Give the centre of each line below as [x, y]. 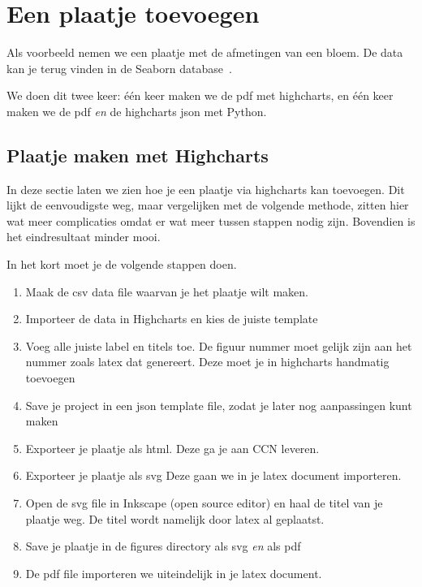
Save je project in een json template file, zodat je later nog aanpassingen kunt [219, 405]
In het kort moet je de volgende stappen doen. [122, 264]
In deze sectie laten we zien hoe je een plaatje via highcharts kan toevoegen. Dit [206, 189]
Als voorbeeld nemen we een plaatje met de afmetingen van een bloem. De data [205, 52]
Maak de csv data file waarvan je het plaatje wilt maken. [167, 291]
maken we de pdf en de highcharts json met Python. [137, 111]
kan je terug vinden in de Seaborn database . [119, 68]
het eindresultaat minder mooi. [84, 237]
